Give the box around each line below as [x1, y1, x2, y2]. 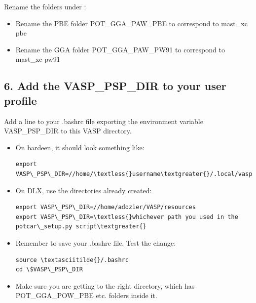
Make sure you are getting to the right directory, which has [15, 280, 195, 291]
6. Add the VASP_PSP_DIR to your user [4, 78, 226, 93]
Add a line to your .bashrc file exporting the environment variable [4, 116, 203, 126]
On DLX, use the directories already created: [15, 185, 152, 195]
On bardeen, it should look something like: [15, 142, 145, 152]
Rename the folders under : [4, 1, 86, 11]
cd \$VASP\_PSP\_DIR [15, 266, 83, 273]
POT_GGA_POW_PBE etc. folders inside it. [15, 290, 157, 301]
